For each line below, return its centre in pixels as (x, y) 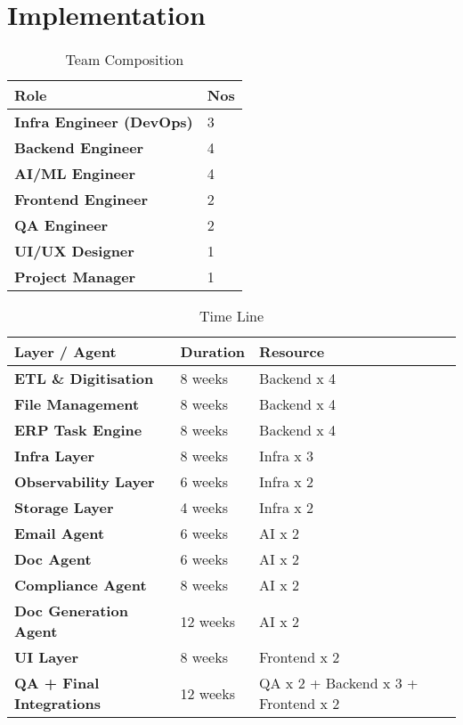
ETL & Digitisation (84, 379)
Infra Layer (55, 456)
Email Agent (60, 534)
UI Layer (46, 657)
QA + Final (57, 683)
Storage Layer (64, 508)
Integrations (57, 704)
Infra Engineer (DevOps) (104, 122)
